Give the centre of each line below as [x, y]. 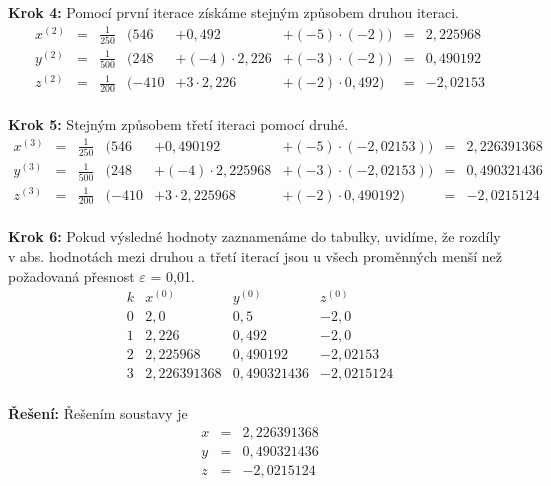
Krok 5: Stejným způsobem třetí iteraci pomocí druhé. [178, 124]
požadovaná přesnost [71, 275]
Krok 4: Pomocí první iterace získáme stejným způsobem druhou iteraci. [233, 12]
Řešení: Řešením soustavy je [98, 413]
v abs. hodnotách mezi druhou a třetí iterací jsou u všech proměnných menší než [255, 256]
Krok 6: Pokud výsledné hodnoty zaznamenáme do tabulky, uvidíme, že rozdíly [254, 236]
